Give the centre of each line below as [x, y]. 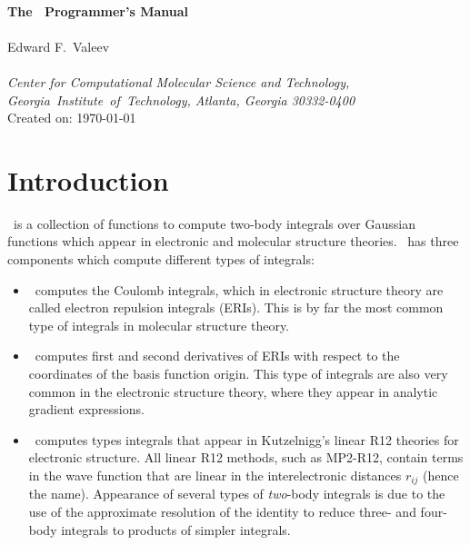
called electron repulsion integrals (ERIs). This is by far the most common [236, 307]
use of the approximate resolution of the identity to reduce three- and [222, 512]
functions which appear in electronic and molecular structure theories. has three [233, 241]
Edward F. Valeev [59, 46]
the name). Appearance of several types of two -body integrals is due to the [237, 494]
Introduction [88, 179]
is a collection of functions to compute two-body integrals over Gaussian [214, 223]
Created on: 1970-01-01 [72, 118]
